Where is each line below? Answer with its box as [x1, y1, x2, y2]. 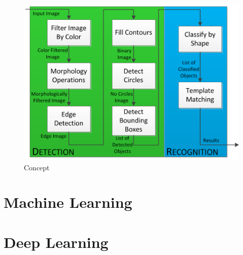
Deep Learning [4, 231, 109, 252]
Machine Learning [4, 192, 132, 212]
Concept [24, 162, 50, 172]
